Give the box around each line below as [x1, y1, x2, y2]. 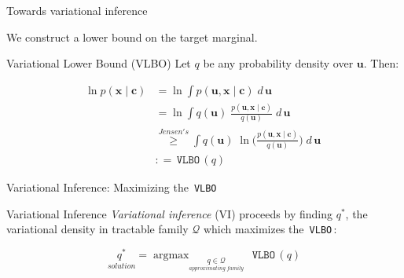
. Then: [363, 55, 399, 71]
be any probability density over [203, 55, 354, 71]
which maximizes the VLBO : [203, 221, 337, 237]
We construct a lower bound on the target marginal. [6, 28, 258, 45]
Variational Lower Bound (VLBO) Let [6, 55, 191, 71]
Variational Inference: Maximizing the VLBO [6, 179, 217, 196]
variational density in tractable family [6, 221, 189, 237]
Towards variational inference [6, 2, 148, 18]
